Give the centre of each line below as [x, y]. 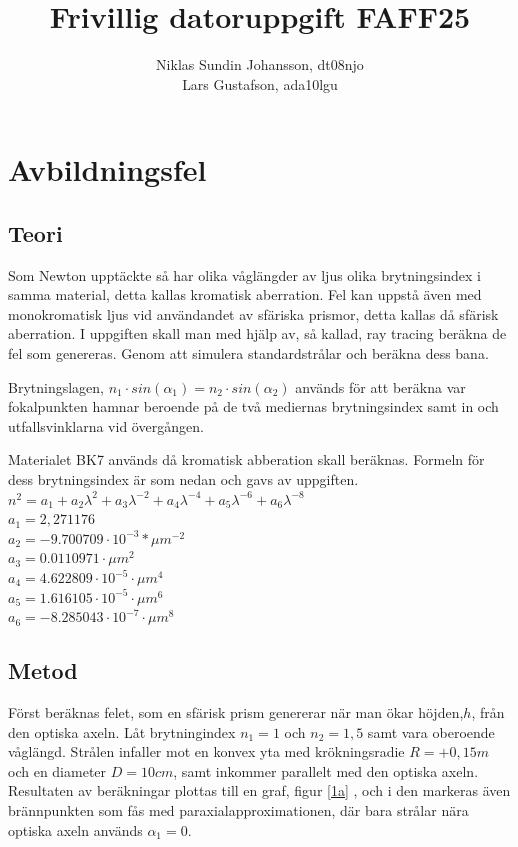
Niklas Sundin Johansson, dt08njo [260, 64]
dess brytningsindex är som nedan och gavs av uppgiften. [183, 479]
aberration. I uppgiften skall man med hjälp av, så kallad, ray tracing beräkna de [257, 333]
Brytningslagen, [56, 386]
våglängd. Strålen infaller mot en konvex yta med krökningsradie [206, 751]
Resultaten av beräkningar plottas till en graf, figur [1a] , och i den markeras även [259, 790]
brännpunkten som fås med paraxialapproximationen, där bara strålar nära [238, 809]
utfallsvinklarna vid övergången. [106, 425]
